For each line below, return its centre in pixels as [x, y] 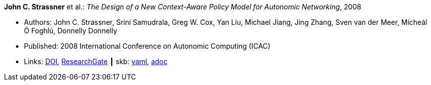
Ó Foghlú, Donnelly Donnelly [71, 31]
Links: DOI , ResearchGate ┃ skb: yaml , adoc [96, 61]
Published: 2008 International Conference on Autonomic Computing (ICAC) [147, 46]
